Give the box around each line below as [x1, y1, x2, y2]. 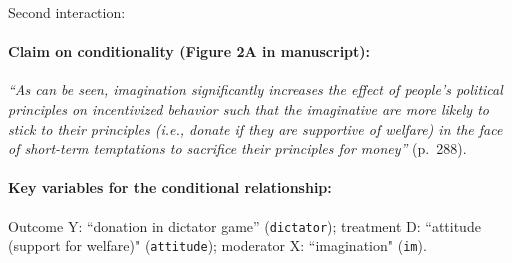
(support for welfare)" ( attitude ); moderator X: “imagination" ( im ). [8, 235, 427, 256]
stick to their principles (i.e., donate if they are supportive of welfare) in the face [8, 118, 503, 139]
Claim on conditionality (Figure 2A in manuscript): [8, 41, 371, 62]
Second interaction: [8, 2, 126, 22]
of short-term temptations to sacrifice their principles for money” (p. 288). [8, 138, 467, 159]
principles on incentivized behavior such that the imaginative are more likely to [8, 98, 489, 119]
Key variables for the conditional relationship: [8, 177, 332, 198]
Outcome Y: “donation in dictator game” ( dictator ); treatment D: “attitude [8, 215, 481, 236]
